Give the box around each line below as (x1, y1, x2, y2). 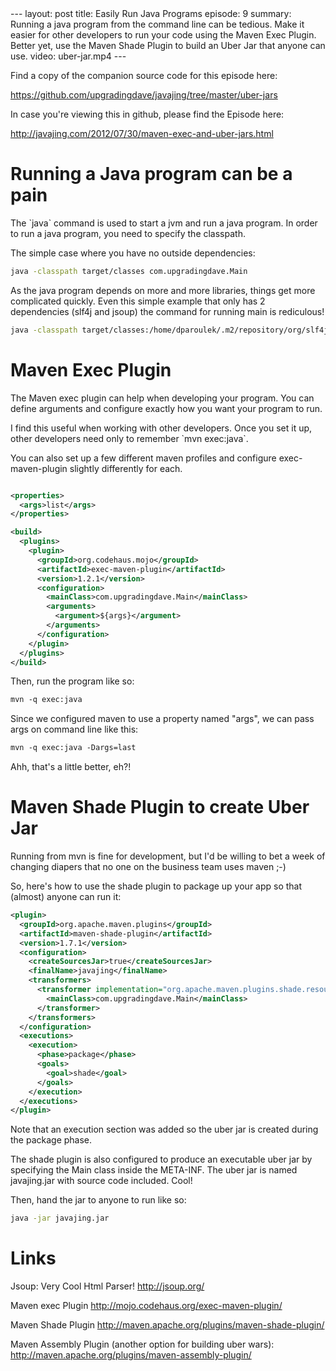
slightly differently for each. (69, 462, 183, 474)
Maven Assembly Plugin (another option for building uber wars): (10, 1338, 275, 1351)
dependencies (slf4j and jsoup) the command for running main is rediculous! (10, 305, 325, 317)
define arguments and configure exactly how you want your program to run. (10, 402, 323, 414)
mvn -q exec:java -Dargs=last (10, 743, 137, 753)
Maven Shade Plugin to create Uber (10, 796, 310, 819)
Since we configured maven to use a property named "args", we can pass (10, 713, 315, 725)
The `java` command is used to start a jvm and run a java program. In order (10, 217, 318, 229)
